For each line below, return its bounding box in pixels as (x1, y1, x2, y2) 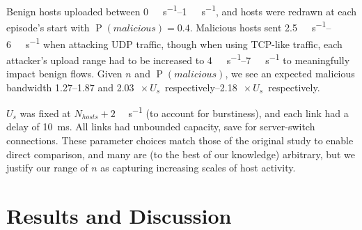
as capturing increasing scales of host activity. (100, 160, 296, 175)
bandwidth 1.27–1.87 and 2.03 (6, 79, 134, 94)
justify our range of (6, 160, 88, 175)
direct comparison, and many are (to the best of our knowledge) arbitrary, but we (6, 146, 355, 161)
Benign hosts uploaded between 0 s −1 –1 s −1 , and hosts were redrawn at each (6, 2, 357, 18)
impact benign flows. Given (6, 66, 123, 80)
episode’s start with (6, 20, 90, 34)
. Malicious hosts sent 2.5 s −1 (189, 18, 326, 34)
